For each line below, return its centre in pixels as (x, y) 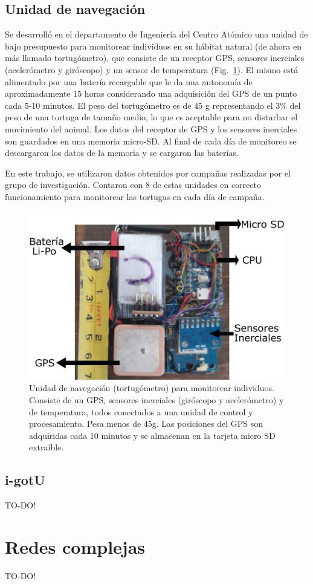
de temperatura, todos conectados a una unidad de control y (141, 411)
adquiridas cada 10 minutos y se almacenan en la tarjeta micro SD (152, 435)
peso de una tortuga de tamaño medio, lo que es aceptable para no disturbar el (151, 117)
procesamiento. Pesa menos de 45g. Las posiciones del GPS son (146, 423)
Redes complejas (75, 546)
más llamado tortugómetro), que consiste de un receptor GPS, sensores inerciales (155, 58)
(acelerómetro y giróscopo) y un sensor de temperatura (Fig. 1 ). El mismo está (152, 69)
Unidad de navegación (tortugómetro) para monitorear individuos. (152, 388)
